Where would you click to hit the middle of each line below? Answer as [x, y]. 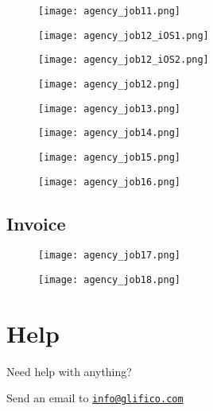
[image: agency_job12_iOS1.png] [124, 35]
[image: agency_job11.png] [109, 11]
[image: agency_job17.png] [109, 256]
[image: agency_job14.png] [109, 133]
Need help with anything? [69, 371]
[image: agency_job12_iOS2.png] [124, 60]
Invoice [36, 223]
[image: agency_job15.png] [109, 157]
